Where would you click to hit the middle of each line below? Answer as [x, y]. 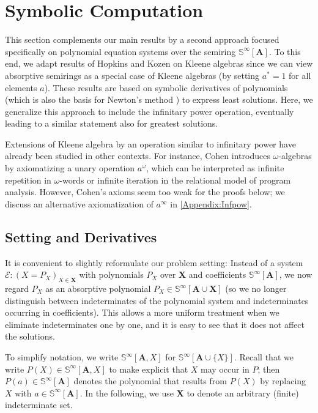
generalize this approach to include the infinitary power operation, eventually [150, 111]
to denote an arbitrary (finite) [243, 393]
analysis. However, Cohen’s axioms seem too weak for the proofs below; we [145, 192]
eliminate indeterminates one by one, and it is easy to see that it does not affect [155, 324]
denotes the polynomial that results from [150, 381]
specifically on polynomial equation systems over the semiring [120, 51]
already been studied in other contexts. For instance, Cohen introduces [138, 156]
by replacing [283, 381]
